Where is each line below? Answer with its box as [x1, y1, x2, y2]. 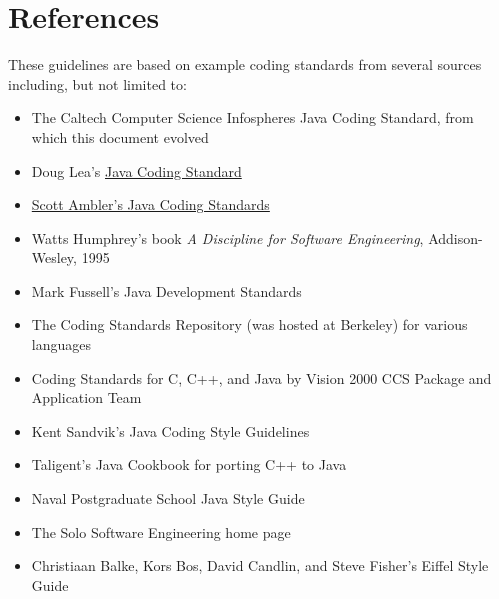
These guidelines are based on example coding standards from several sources [8, 54, 482, 75]
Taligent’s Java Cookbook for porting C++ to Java [31, 454, 347, 475]
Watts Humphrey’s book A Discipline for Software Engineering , [31, 227, 424, 248]
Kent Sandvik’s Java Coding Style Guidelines [31, 420, 310, 441]
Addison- [428, 227, 483, 248]
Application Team [31, 387, 142, 408]
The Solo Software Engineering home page [31, 521, 291, 542]
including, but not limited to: [8, 73, 187, 94]
